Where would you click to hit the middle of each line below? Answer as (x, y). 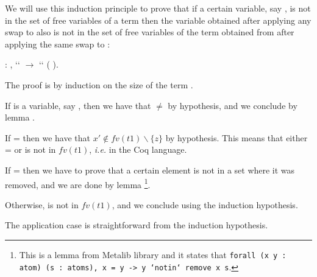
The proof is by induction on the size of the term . (99, 84)
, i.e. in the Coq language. (138, 149)
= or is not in (30, 149)
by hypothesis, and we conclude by (233, 105)
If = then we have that (48, 137)
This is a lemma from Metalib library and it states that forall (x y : (153, 254)
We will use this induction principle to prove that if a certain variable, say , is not (158, 8)
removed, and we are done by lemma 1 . (78, 183)
